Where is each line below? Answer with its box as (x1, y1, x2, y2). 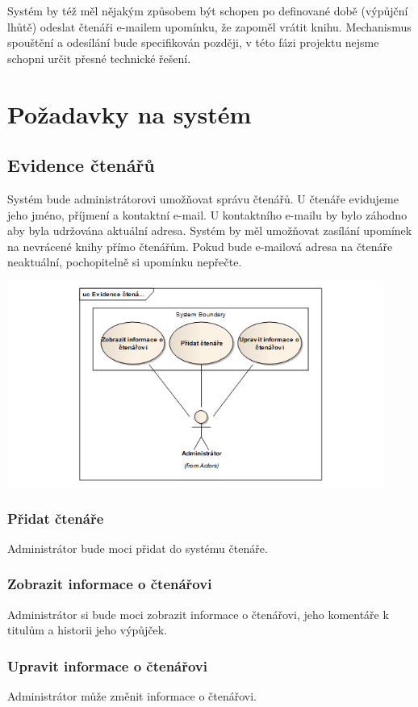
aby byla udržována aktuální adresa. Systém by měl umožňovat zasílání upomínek (7, 222, 412, 239)
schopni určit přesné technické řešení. (7, 49, 191, 66)
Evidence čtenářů (7, 153, 155, 178)
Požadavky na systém (7, 97, 252, 130)
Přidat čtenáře (7, 508, 104, 528)
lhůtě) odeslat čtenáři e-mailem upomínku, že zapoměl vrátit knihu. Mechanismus (7, 18, 412, 35)
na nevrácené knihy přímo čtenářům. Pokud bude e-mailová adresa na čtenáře (7, 237, 393, 254)
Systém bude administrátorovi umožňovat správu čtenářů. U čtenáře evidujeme (7, 190, 399, 207)
